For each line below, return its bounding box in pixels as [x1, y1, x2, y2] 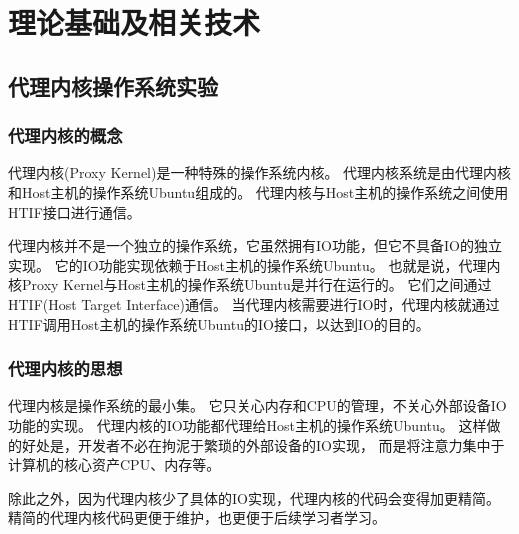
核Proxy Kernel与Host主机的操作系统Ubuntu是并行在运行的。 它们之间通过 [8, 274, 492, 295]
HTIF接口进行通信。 [8, 201, 141, 222]
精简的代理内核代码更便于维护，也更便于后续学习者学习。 [8, 507, 386, 528]
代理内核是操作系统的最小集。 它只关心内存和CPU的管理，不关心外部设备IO [8, 395, 507, 416]
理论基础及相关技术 [8, 2, 261, 43]
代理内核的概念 [8, 123, 123, 148]
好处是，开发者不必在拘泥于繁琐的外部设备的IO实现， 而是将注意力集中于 [21, 434, 505, 455]
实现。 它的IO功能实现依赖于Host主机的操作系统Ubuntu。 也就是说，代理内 [8, 254, 501, 275]
